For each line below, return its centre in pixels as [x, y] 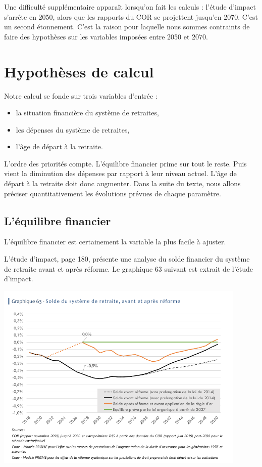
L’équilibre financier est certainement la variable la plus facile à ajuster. [115, 242]
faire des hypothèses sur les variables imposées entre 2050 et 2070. [106, 36]
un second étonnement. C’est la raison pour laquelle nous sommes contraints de [127, 27]
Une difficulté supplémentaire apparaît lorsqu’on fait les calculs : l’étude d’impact [130, 7]
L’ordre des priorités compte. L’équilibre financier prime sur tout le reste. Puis [125, 163]
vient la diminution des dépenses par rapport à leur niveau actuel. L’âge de [120, 173]
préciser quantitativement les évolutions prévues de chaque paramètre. [113, 193]
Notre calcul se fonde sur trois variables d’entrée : [81, 95]
